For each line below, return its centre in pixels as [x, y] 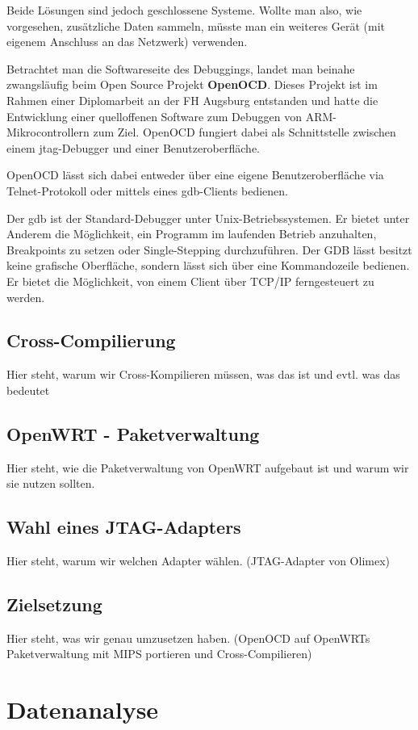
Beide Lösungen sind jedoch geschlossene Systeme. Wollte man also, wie [184, 10]
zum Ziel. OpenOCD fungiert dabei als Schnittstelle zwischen [245, 132]
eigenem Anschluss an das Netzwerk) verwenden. [127, 42]
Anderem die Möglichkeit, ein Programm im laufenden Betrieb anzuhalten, [192, 234]
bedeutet [28, 390]
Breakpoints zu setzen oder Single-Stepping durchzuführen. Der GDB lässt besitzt [209, 249]
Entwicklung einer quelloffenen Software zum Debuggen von [155, 116]
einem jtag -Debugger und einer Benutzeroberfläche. [134, 147]
